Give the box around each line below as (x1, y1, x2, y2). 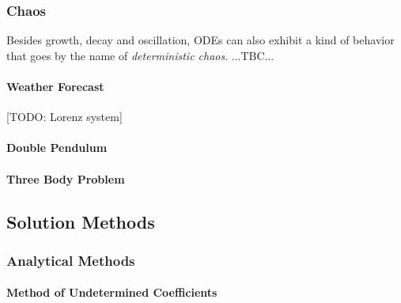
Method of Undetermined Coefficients (6, 284, 218, 301)
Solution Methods (6, 209, 155, 233)
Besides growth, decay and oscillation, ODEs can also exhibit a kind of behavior (6, 32, 395, 48)
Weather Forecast (6, 78, 104, 94)
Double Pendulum (6, 139, 108, 156)
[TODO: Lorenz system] (6, 108, 123, 125)
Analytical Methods (6, 250, 135, 270)
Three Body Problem (6, 170, 125, 187)
